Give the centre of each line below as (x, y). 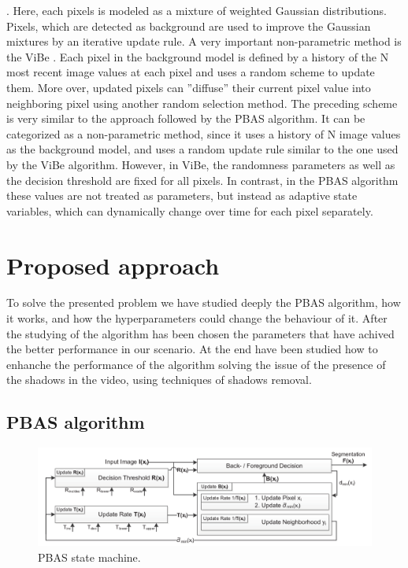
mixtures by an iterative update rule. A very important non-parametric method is (204, 41)
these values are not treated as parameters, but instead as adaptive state (182, 195)
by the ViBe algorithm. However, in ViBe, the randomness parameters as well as (201, 164)
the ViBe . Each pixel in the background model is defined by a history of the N (198, 56)
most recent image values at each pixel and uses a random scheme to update (191, 72)
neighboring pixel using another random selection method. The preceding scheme (202, 103)
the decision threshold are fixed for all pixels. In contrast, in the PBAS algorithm (202, 180)
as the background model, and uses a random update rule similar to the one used (202, 149)
